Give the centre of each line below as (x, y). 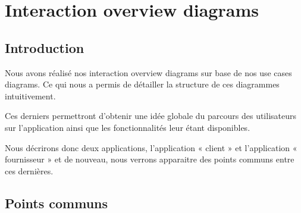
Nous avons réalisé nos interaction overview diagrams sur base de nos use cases (148, 72)
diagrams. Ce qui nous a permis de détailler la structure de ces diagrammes (142, 84)
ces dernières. (29, 170)
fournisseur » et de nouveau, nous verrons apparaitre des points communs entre (150, 159)
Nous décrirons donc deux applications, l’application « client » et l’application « (151, 147)
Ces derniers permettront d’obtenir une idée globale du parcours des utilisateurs (151, 116)
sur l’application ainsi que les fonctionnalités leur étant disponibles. (128, 127)
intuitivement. (30, 95)
